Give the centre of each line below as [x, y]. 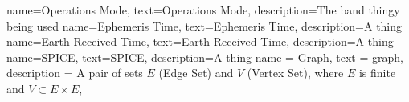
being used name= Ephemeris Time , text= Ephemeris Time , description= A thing [204, 25]
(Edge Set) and [196, 73]
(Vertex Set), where [295, 73]
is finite [377, 73]
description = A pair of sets [75, 73]
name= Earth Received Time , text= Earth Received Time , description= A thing [200, 41]
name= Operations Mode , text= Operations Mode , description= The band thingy [203, 10]
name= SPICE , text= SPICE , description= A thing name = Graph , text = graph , [205, 57]
